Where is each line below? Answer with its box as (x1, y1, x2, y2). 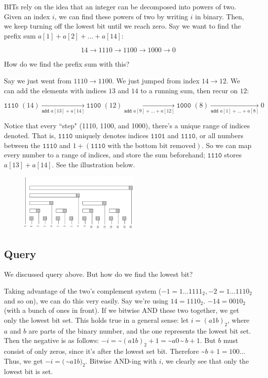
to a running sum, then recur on (140, 85, 238, 95)
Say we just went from (4, 75, 72, 85)
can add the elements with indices (4, 85, 107, 95)
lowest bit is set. (4, 366, 53, 377)
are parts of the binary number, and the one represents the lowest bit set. (28, 325, 251, 336)
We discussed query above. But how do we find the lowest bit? (4, 269, 193, 279)
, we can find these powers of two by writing (54, 11, 189, 21)
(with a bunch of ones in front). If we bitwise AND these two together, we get (4, 305, 239, 315)
